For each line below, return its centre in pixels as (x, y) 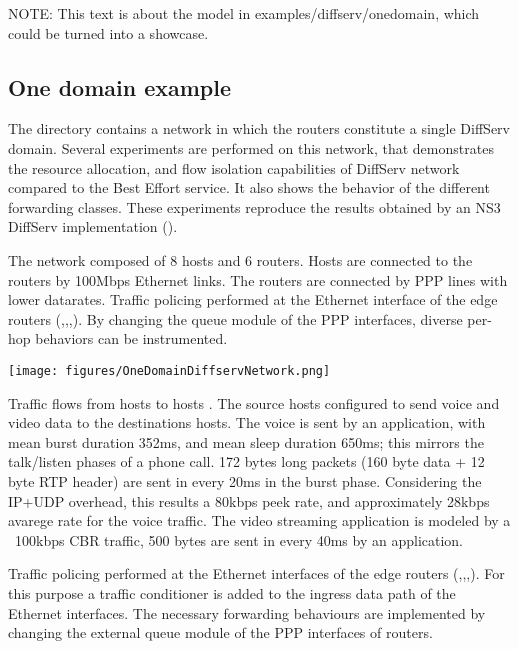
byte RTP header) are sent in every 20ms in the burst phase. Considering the (245, 480)
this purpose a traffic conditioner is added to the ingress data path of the (232, 592)
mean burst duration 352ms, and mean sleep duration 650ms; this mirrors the (246, 441)
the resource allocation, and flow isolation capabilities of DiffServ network (234, 167)
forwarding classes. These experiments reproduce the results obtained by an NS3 (254, 206)
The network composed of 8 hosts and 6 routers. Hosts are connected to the (240, 259)
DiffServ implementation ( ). (93, 226)
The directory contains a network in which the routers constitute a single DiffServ (259, 128)
